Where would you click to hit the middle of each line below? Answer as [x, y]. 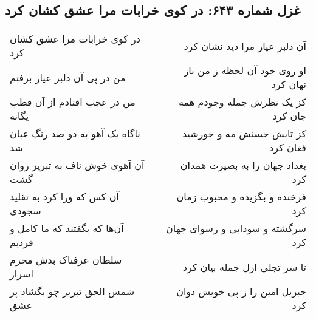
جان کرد [289, 116]
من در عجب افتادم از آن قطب [73, 102]
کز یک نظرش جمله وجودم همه [242, 102]
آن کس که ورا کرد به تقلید [64, 197]
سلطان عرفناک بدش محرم [66, 260]
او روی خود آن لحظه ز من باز [245, 70]
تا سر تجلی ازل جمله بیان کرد [244, 267]
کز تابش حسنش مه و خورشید [244, 134]
